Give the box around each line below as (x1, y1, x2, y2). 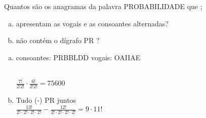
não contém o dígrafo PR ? (16, 35, 100, 46)
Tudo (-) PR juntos (16, 95, 76, 105)
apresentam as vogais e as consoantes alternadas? (16, 18, 169, 28)
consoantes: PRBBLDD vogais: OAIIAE (16, 52, 141, 62)
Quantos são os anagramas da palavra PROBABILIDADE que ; (4, 1, 202, 11)
